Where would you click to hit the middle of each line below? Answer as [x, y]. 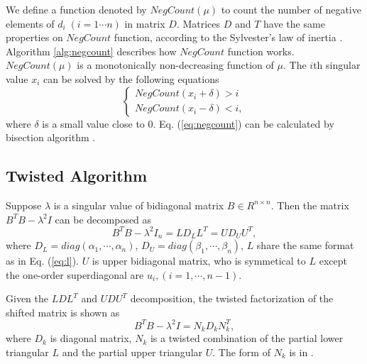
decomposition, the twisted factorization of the [232, 298]
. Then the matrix [310, 205]
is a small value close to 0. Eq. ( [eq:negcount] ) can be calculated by [188, 123]
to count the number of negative [291, 9]
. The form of [241, 352]
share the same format [305, 245]
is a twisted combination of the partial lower [247, 338]
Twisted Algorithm [77, 176]
